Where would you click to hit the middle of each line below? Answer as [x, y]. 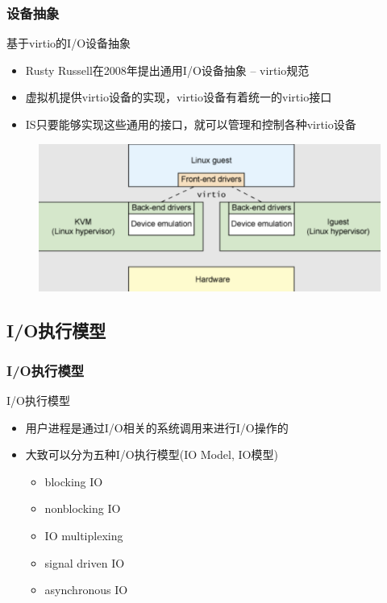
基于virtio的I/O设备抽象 [69, 43]
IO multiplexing [84, 535]
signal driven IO [85, 562]
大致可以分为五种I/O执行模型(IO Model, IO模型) [152, 454]
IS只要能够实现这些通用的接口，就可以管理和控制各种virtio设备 [191, 124]
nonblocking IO [83, 508]
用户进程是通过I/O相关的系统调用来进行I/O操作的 [157, 427]
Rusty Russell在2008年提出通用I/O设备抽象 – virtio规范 [167, 70]
